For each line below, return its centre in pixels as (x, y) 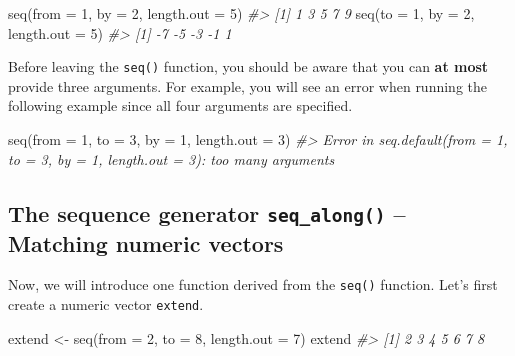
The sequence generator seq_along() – (207, 212)
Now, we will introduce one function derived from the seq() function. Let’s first (253, 284)
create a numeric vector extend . (106, 304)
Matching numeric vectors (146, 242)
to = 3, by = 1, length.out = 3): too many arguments (171, 158)
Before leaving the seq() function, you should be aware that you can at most (248, 66)
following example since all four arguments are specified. (180, 105)
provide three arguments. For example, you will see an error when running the (248, 85)
